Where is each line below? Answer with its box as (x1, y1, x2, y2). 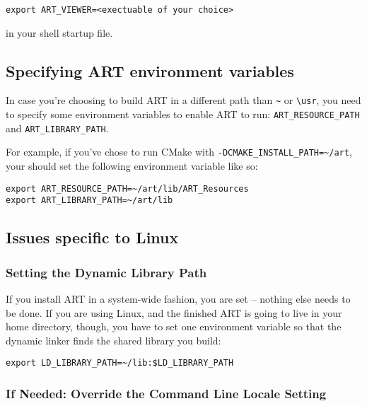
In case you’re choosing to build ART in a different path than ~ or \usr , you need (6, 93, 361, 108)
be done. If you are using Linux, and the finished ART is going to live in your (6, 305, 342, 320)
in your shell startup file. (6, 25, 113, 40)
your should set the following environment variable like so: (6, 158, 258, 173)
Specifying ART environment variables (6, 59, 294, 81)
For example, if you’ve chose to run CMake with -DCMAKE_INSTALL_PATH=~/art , (6, 144, 352, 159)
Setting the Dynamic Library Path (6, 263, 207, 281)
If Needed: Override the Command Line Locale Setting (6, 384, 327, 402)
